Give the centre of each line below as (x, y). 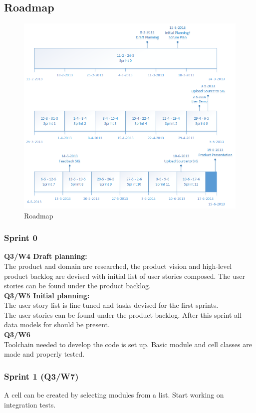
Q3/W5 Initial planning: (47, 295)
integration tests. (30, 404)
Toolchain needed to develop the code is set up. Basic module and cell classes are (128, 344)
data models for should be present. (57, 324)
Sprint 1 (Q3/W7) (41, 376)
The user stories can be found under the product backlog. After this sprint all (123, 314)
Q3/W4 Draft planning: (46, 256)
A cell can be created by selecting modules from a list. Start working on (114, 395)
